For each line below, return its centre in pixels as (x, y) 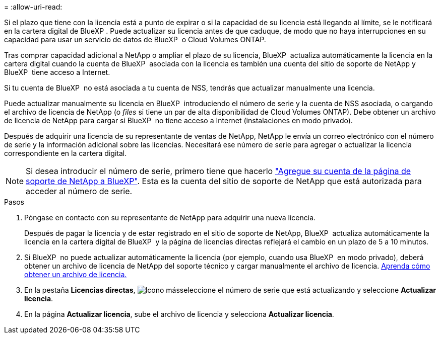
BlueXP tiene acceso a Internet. (57, 72)
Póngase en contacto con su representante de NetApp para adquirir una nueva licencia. (170, 218)
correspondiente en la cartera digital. (66, 153)
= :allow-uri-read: (33, 7)
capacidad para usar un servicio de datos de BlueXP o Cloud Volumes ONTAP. (135, 39)
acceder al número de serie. (79, 191)
